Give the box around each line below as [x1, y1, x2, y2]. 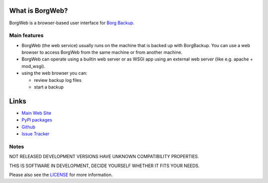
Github [21, 124, 36, 130]
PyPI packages [21, 117, 52, 123]
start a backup [34, 84, 64, 90]
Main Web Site [21, 110, 52, 116]
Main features [9, 32, 44, 39]
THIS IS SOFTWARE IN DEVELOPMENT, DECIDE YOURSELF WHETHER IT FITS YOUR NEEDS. [9, 163, 200, 169]
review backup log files [34, 77, 82, 83]
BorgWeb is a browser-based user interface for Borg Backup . [9, 20, 134, 26]
